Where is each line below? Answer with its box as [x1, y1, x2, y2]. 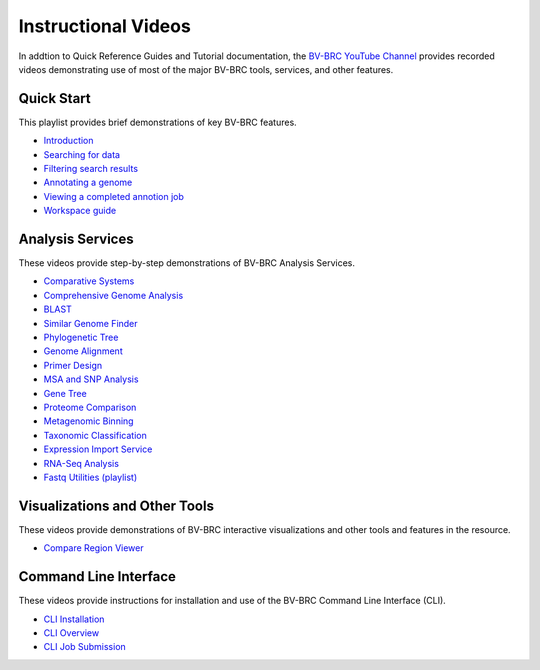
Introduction [43, 135, 94, 147]
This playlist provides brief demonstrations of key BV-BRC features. [18, 116, 297, 128]
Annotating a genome [43, 176, 133, 189]
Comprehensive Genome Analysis [43, 289, 184, 301]
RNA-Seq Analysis [43, 457, 120, 469]
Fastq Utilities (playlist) [43, 471, 138, 483]
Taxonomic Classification [43, 429, 147, 441]
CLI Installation [43, 613, 105, 625]
